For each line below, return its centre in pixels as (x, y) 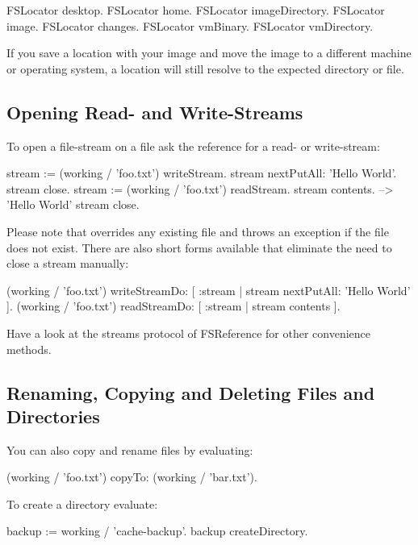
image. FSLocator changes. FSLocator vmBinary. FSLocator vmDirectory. (190, 25)
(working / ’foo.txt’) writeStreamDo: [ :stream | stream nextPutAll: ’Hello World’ (209, 290)
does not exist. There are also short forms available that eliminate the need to (199, 247)
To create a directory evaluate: (82, 503)
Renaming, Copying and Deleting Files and (191, 392)
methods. (29, 349)
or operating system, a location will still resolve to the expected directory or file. (205, 68)
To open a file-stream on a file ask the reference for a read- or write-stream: (193, 146)
